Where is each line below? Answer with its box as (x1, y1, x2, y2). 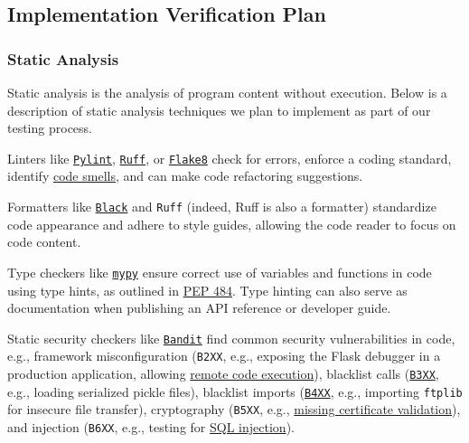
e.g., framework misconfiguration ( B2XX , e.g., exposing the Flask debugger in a (7, 346, 441, 365)
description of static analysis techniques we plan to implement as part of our (7, 100, 431, 119)
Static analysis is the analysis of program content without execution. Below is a (7, 83, 447, 101)
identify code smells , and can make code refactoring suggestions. (7, 166, 363, 185)
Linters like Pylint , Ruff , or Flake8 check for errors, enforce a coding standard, (7, 148, 452, 167)
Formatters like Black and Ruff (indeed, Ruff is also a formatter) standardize (7, 197, 436, 216)
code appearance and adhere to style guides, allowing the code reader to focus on (7, 214, 456, 233)
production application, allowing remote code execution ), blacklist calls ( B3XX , (7, 364, 439, 383)
